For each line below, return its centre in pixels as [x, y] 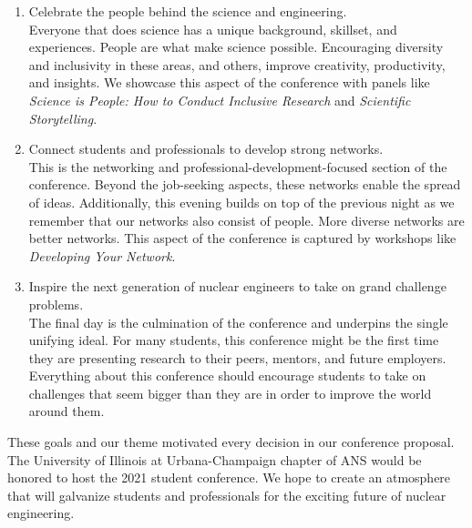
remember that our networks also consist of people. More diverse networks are [246, 220]
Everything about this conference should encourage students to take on [227, 376]
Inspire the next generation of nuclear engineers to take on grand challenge [237, 286]
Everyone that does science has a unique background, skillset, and [213, 29]
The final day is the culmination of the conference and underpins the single [238, 322]
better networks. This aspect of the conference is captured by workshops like [242, 238]
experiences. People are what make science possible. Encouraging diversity [236, 47]
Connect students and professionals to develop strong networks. [206, 149]
